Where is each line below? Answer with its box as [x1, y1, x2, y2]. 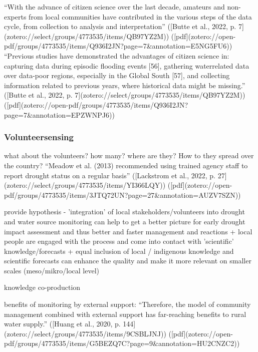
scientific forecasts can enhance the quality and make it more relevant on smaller [4, 255, 251, 266]
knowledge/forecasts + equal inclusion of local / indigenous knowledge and [4, 245, 234, 256]
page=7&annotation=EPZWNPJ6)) [4, 109, 115, 120]
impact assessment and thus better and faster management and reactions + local [4, 226, 252, 236]
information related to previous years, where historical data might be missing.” [4, 80, 245, 90]
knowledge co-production [4, 282, 81, 292]
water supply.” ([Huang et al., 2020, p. [4, 318, 121, 329]
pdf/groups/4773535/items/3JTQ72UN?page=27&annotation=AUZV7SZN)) [4, 189, 241, 200]
